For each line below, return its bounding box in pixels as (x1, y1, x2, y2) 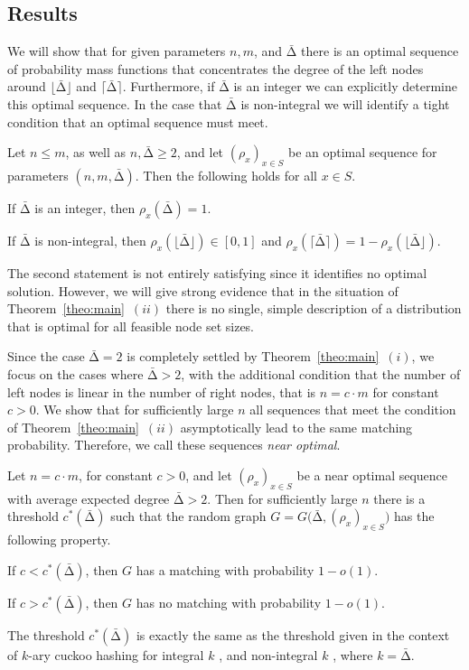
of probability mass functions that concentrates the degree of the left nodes (7, 59, 424, 78)
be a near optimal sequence (296, 465, 448, 484)
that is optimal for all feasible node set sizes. (7, 316, 255, 335)
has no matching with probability (136, 592, 322, 611)
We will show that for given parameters (7, 42, 226, 60)
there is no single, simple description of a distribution (165, 299, 462, 318)
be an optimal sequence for (287, 143, 437, 162)
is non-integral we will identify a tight (240, 94, 450, 113)
